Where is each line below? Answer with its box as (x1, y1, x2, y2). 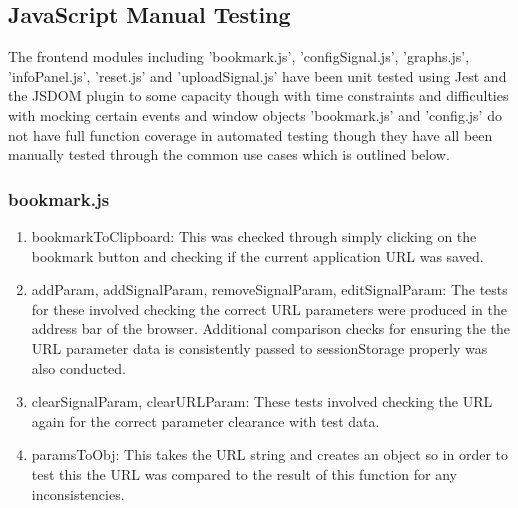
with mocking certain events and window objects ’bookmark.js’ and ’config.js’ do (8, 104, 502, 125)
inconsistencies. (31, 483, 125, 504)
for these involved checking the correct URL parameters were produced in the (31, 298, 508, 319)
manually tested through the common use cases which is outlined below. (8, 144, 450, 165)
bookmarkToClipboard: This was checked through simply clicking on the (31, 225, 477, 246)
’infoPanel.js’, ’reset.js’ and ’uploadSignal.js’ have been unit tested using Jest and (8, 65, 507, 86)
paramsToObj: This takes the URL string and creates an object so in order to (31, 444, 509, 465)
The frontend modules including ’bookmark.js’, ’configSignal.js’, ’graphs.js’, (8, 46, 470, 67)
